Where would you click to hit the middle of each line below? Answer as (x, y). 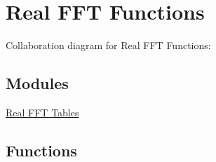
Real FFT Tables (42, 112)
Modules (37, 83)
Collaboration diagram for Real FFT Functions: (108, 45)
